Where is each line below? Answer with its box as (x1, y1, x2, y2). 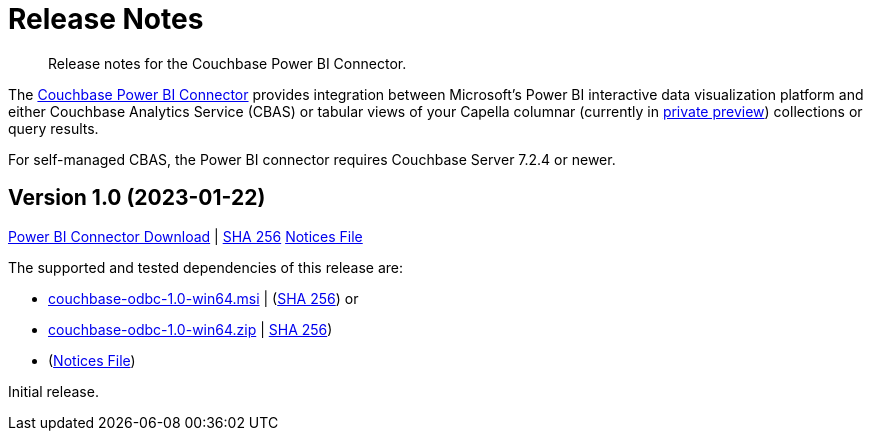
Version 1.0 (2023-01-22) (8, 185, 266, 211)
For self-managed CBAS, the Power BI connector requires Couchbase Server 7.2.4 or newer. (8, 150, 616, 168)
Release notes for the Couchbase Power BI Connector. (48, 54, 407, 72)
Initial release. (8, 382, 99, 400)
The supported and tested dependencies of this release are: (8, 258, 404, 276)
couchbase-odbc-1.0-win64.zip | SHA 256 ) (48, 320, 333, 338)
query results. (8, 119, 99, 137)
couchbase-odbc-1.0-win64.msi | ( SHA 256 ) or (48, 289, 359, 307)
